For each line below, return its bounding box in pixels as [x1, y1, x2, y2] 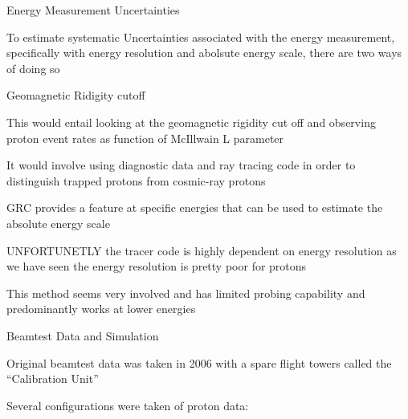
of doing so [6, 59, 60, 76]
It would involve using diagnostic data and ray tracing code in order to [6, 157, 356, 173]
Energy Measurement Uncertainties [6, 2, 180, 18]
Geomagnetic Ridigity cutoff [6, 87, 145, 104]
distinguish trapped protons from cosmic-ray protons [6, 172, 266, 189]
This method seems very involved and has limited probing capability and [6, 284, 365, 301]
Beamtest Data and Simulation [6, 327, 159, 344]
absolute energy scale [6, 214, 110, 231]
